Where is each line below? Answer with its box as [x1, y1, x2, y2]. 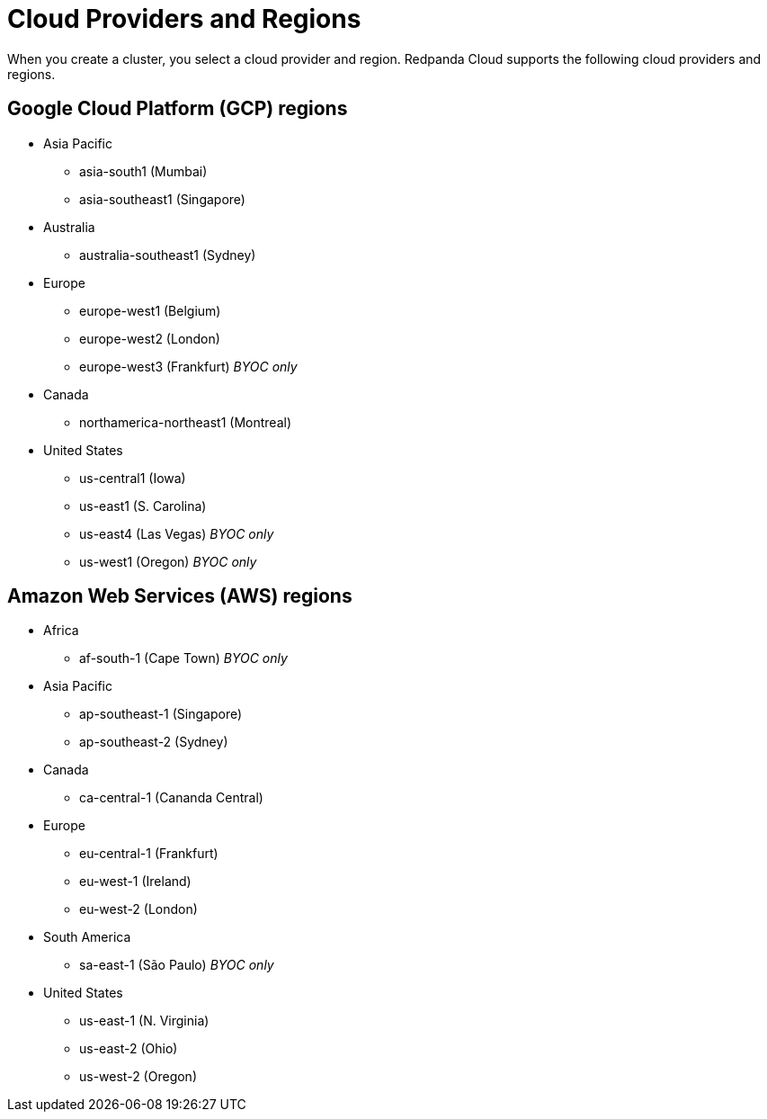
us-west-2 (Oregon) [79, 1069, 197, 1085]
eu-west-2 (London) [79, 901, 198, 918]
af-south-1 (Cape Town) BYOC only [79, 650, 288, 667]
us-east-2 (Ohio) [79, 1041, 178, 1057]
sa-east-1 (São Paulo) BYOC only [79, 957, 274, 973]
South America [43, 929, 131, 945]
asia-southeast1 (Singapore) [79, 191, 245, 207]
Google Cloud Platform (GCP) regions [7, 97, 348, 121]
